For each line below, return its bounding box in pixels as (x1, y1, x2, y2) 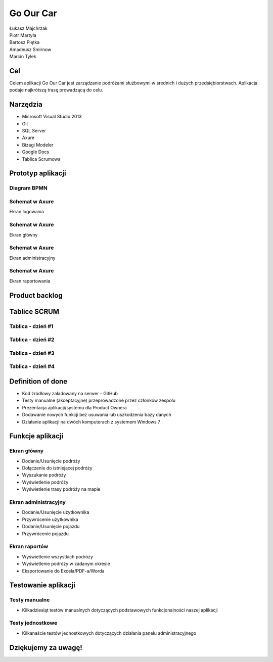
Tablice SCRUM (9, 307, 60, 316)
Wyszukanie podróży (22, 472, 66, 478)
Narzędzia (9, 100, 43, 109)
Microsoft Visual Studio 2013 (22, 114, 82, 120)
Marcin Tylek (9, 54, 36, 60)
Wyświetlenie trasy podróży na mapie (22, 486, 101, 492)
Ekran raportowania (9, 278, 51, 284)
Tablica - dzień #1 (9, 322, 54, 329)
